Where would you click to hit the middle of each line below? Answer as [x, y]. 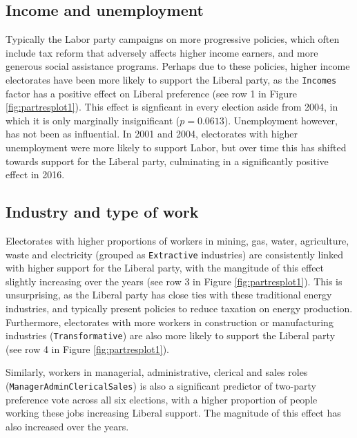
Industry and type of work [102, 212]
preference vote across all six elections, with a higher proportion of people [162, 399]
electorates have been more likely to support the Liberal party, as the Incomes [171, 79]
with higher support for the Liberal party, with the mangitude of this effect [165, 268]
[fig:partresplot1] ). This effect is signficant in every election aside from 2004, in [172, 107]
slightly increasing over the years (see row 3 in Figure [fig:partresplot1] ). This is [174, 281]
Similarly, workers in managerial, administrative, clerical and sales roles [157, 372]
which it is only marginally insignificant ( [93, 120]
